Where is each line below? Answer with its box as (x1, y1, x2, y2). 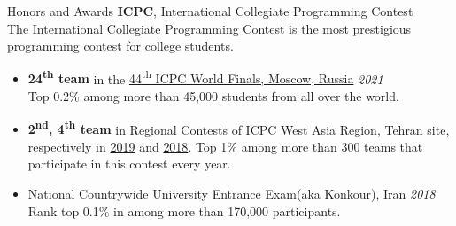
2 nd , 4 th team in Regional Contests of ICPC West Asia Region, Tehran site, (27, 117, 450, 138)
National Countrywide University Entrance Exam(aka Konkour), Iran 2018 (27, 184, 436, 203)
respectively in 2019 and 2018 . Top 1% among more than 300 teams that (27, 136, 423, 155)
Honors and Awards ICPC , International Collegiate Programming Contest (7, 2, 413, 19)
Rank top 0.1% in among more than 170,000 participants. (27, 201, 341, 220)
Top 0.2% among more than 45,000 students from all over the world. (27, 87, 399, 105)
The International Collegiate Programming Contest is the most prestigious (7, 19, 412, 37)
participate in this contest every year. (27, 154, 231, 173)
